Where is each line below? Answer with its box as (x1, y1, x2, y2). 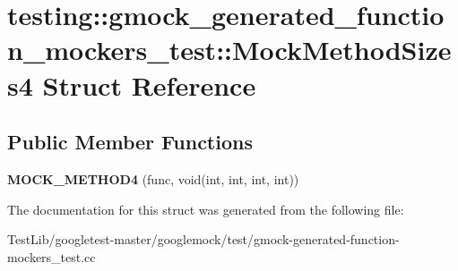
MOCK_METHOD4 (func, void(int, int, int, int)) (7, 169, 299, 188)
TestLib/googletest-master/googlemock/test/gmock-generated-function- (7, 230, 400, 249)
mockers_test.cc (7, 247, 96, 266)
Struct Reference (42, 66, 256, 103)
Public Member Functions (7, 128, 253, 156)
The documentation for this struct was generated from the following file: (7, 199, 404, 218)
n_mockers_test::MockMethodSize (7, 31, 452, 68)
